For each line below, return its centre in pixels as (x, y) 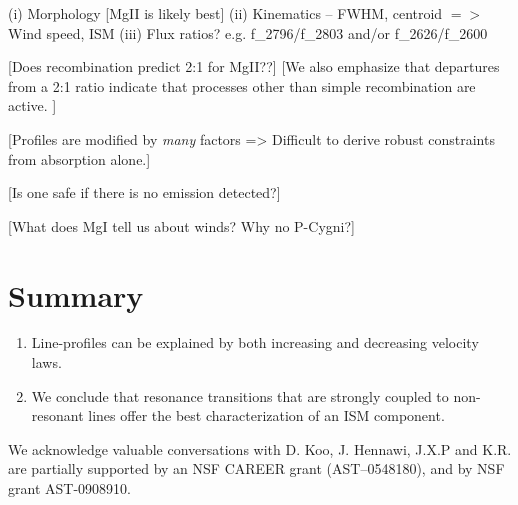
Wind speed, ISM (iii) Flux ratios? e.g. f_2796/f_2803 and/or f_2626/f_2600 (248, 32)
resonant (57, 415)
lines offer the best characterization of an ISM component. (266, 415)
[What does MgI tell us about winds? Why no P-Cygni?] (181, 225)
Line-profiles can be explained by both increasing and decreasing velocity (255, 342)
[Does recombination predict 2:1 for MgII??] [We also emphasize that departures (254, 66)
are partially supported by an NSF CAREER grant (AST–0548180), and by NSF (256, 468)
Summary (76, 294)
